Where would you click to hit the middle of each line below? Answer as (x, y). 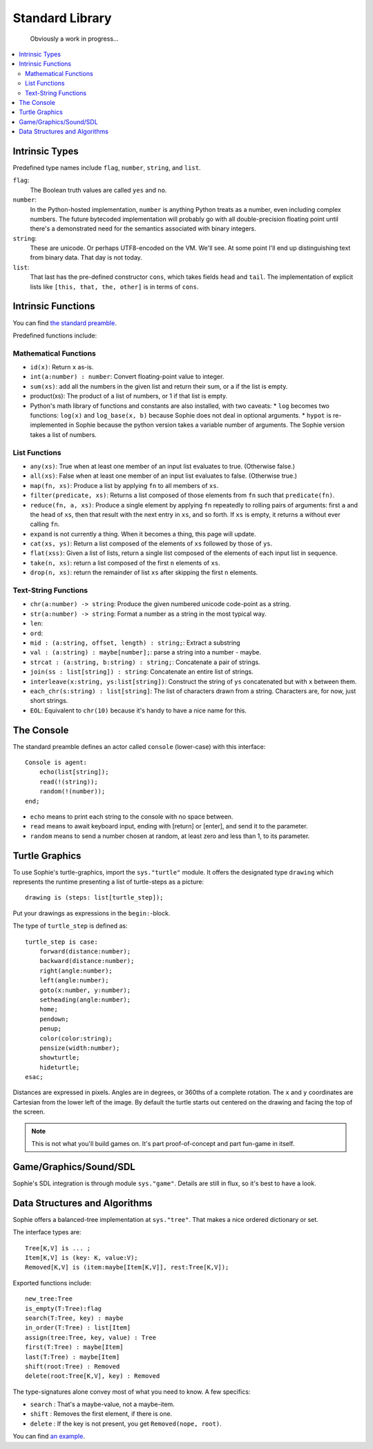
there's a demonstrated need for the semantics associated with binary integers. (143, 228)
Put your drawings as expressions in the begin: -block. (92, 913)
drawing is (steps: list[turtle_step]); (94, 898)
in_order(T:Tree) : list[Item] (78, 1328)
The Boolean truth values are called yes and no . (98, 190)
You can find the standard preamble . (65, 323)
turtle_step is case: (61, 942)
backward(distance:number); (87, 961)
